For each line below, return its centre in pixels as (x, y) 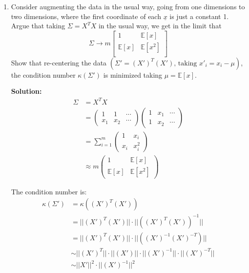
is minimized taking (133, 74)
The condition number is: (49, 191)
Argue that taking (38, 26)
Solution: (26, 91)
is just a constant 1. (199, 16)
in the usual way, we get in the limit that (160, 26)
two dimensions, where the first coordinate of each (86, 16)
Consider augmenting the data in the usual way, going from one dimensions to (128, 6)
